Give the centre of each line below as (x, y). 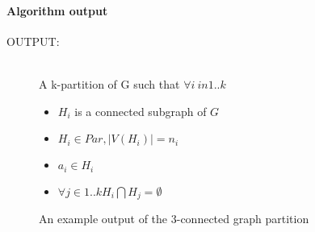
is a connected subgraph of (141, 111)
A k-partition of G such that (109, 83)
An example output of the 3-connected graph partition (174, 219)
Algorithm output (57, 10)
